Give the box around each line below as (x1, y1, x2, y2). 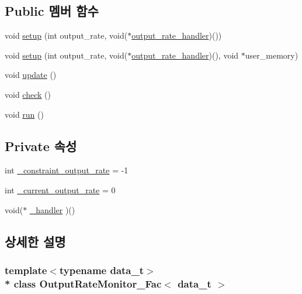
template (5, 262, 47, 277)
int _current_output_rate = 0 (5, 183, 116, 196)
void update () (5, 69, 57, 81)
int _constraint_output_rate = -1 (5, 164, 129, 176)
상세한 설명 (5, 232, 66, 250)
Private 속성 (5, 136, 77, 155)
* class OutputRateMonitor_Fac (5, 276, 162, 290)
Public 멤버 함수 (5, 2, 99, 20)
